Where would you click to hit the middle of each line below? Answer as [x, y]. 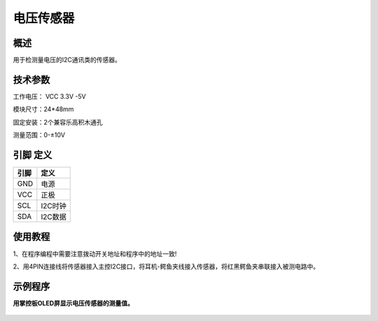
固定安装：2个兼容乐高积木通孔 [58, 122]
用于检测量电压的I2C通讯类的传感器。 [67, 60]
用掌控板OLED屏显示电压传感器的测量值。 [73, 303]
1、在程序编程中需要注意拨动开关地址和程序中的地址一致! [95, 254]
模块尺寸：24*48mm [43, 109]
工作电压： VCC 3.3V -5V [50, 96]
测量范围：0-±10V [39, 135]
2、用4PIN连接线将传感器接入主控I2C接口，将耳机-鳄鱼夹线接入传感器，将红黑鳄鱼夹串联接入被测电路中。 [166, 266]
